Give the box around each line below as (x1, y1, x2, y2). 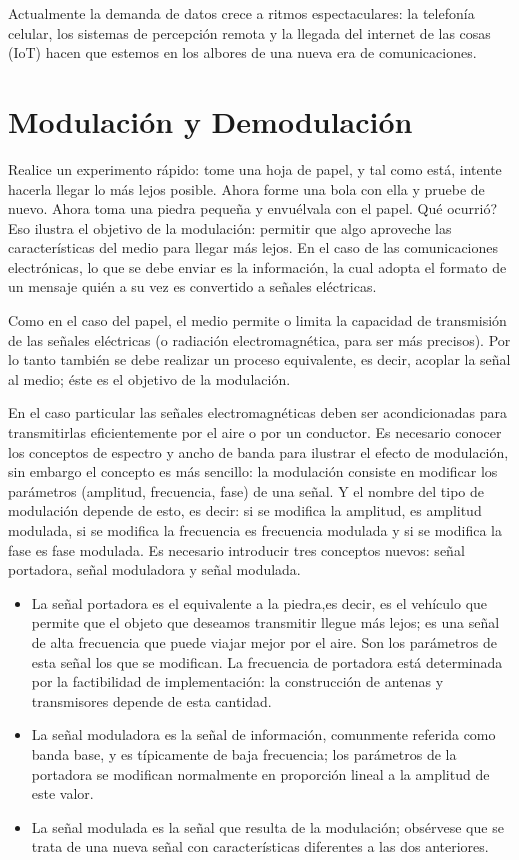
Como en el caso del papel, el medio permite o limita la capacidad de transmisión (8, 310, 507, 331)
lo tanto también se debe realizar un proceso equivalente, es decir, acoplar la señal (8, 349, 511, 370)
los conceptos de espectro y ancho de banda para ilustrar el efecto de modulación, (8, 441, 509, 462)
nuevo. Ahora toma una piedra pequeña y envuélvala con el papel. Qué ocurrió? (8, 198, 498, 219)
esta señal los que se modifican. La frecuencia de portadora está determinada (31, 651, 503, 672)
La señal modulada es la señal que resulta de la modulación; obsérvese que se (31, 816, 504, 837)
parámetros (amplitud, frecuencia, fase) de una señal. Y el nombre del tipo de (8, 480, 484, 501)
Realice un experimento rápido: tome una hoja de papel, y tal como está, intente (8, 158, 502, 179)
